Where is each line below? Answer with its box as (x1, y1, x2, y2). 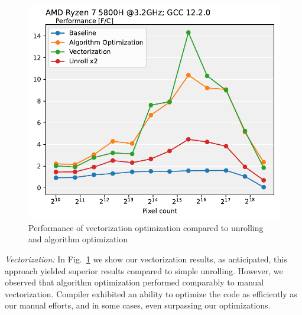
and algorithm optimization (28, 233, 128, 245)
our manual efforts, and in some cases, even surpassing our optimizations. (5, 299, 271, 311)
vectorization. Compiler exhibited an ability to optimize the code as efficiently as (5, 287, 297, 300)
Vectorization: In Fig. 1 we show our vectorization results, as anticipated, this (5, 252, 287, 265)
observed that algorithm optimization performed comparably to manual (5, 276, 264, 288)
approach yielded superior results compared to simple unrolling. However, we (5, 264, 283, 277)
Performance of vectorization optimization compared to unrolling (28, 221, 264, 233)
